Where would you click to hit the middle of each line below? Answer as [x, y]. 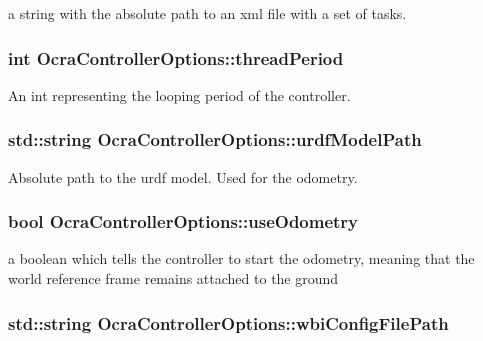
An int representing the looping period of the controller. [179, 94]
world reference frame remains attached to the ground [173, 278]
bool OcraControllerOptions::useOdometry [183, 221]
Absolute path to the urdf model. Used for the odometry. [183, 176]
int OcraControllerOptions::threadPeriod [176, 57]
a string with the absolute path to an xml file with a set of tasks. [207, 13]
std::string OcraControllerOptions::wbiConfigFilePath [228, 322]
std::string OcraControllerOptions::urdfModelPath [215, 139]
